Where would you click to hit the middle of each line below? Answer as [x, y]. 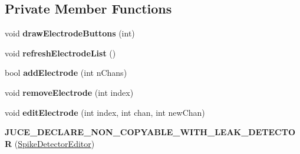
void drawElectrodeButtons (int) [70, 33]
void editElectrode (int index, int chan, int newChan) [105, 112]
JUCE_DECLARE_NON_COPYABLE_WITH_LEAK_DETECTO [150, 132]
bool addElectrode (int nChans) [66, 73]
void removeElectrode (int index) [69, 92]
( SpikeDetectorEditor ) [55, 143]
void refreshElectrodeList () [60, 53]
